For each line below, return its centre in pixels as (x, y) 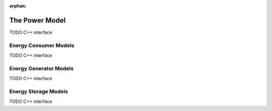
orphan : (18, 6)
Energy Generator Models (42, 68)
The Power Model (38, 20)
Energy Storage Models (39, 91)
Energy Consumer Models (42, 45)
